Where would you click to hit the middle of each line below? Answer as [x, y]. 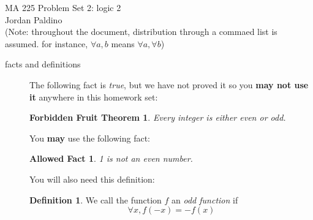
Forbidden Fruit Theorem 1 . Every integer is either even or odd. [158, 117]
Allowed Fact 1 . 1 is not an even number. [111, 158]
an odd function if [205, 199]
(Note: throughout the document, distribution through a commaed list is [141, 32]
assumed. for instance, [47, 43]
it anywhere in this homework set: [94, 97]
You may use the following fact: [90, 138]
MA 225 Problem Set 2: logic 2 [63, 7]
